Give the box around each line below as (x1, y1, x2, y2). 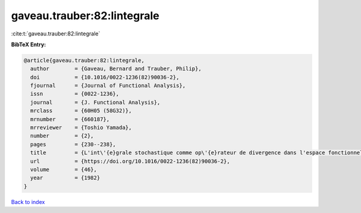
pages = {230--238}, (30, 141, 117, 148)
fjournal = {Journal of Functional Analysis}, (30, 82, 186, 89)
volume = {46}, (30, 166, 97, 173)
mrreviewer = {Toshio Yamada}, (30, 124, 132, 131)
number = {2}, (30, 133, 94, 139)
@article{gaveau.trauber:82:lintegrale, (23, 57, 144, 64)
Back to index (11, 198, 45, 205)
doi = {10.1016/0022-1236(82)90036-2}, (30, 74, 180, 80)
